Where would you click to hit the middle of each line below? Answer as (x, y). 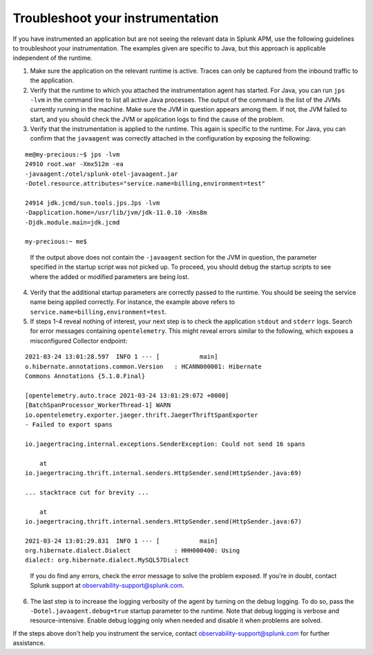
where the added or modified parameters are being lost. (110, 276)
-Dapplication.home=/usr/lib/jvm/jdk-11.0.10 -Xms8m (116, 213)
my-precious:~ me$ (56, 242)
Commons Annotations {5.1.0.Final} (85, 376)
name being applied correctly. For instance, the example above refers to (132, 302)
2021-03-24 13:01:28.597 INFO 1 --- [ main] (122, 357)
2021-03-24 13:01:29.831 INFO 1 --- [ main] (122, 541)
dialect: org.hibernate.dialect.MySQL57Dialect (107, 560)
